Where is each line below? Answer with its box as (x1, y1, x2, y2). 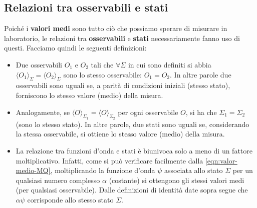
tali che (91, 59, 114, 69)
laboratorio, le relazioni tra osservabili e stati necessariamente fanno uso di (4, 32, 240, 43)
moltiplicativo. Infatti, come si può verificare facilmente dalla (16, 155, 203, 165)
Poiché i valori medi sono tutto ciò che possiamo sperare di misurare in (4, 23, 227, 33)
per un (232, 165, 253, 175)
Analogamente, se (16, 106, 70, 117)
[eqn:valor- (205, 155, 237, 165)
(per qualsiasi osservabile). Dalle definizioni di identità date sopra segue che (16, 184, 248, 195)
